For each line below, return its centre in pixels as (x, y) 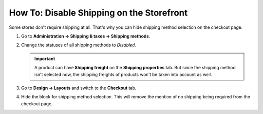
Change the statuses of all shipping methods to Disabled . (79, 45)
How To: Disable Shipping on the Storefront (98, 13)
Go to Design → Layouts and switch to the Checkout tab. (79, 88)
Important (45, 58)
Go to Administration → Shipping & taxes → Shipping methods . (86, 36)
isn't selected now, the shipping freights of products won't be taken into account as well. (123, 74)
